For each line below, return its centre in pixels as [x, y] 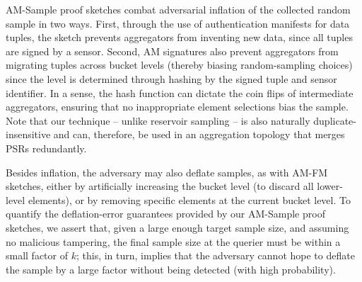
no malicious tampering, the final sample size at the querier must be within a [173, 241]
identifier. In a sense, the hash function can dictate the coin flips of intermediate [180, 92]
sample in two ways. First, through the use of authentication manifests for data [178, 23]
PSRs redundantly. [46, 148]
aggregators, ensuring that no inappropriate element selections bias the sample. [177, 107]
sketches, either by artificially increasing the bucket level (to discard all [160, 186]
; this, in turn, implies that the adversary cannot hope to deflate [215, 255]
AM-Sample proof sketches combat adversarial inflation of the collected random [178, 9]
